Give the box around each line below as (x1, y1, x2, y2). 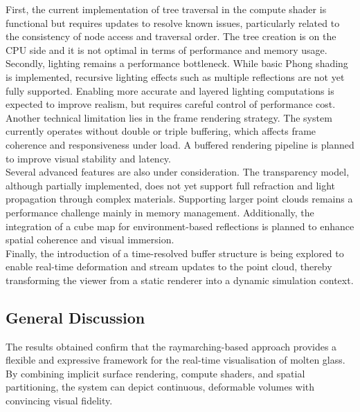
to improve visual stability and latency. (6, 151, 171, 165)
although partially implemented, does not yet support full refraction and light (6, 178, 335, 192)
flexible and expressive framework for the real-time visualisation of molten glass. (6, 353, 345, 367)
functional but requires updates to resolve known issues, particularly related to (6, 15, 340, 30)
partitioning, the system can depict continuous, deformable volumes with (6, 380, 315, 394)
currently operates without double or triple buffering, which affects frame (6, 124, 316, 138)
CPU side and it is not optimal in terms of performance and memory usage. (6, 42, 327, 57)
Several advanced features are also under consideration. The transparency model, (6, 165, 350, 179)
